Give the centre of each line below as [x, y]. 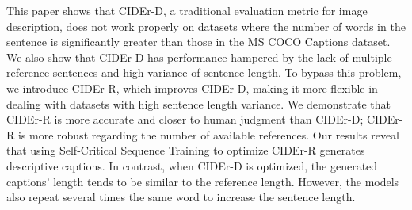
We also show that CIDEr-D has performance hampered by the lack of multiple [199, 57]
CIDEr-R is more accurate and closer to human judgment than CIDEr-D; [185, 119]
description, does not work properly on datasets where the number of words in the [206, 26]
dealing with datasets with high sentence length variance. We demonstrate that [198, 103]
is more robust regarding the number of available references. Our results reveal [209, 134]
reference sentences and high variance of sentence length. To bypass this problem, [204, 73]
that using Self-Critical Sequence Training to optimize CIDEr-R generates [186, 150]
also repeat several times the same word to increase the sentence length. [181, 197]
